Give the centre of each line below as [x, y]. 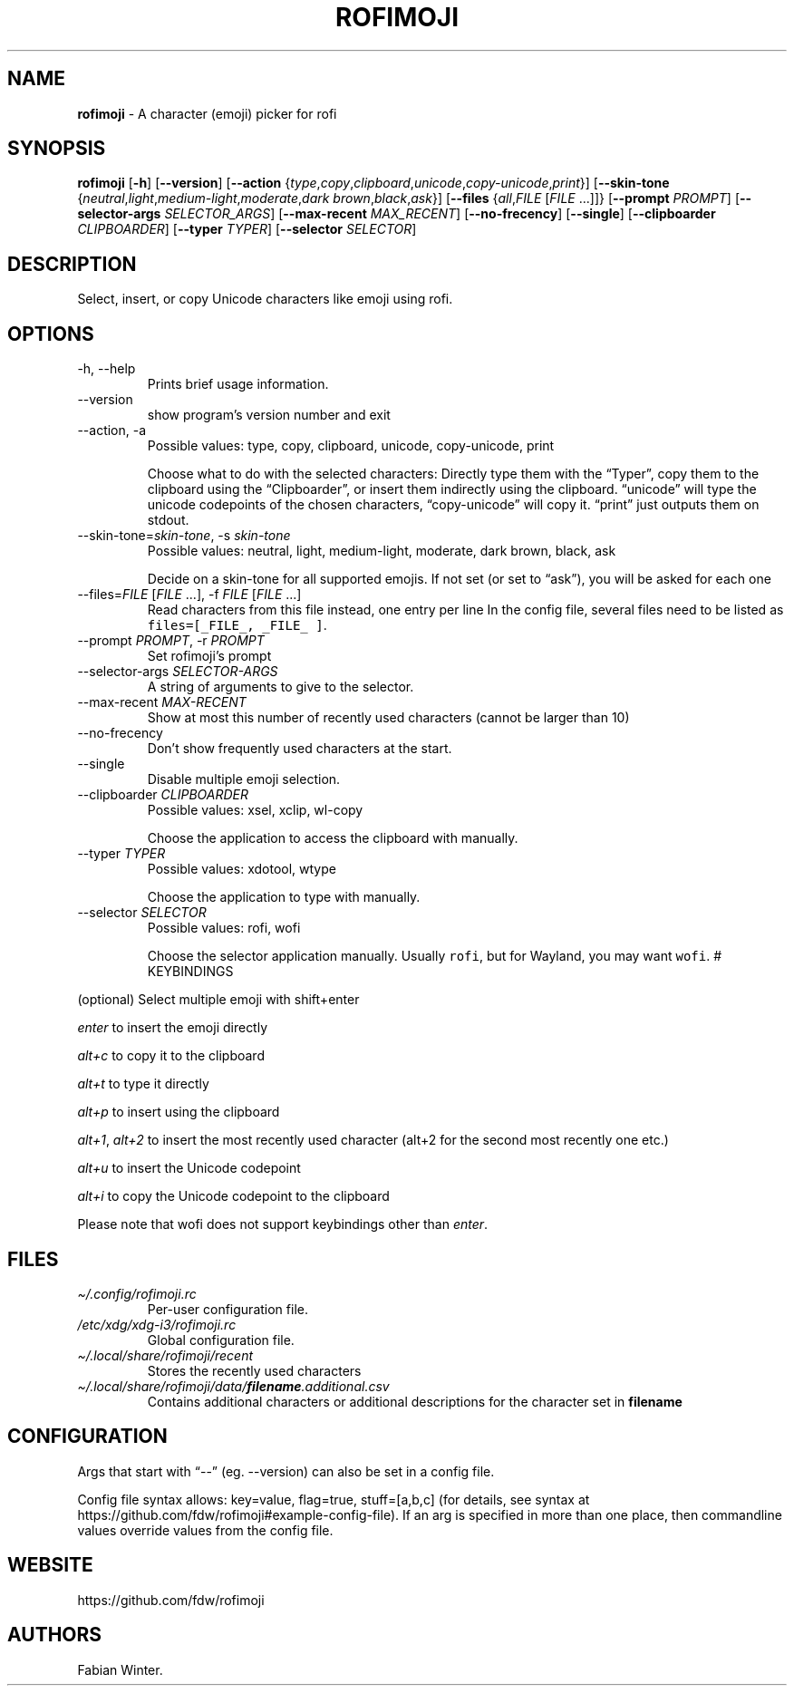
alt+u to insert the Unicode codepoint [189, 1168]
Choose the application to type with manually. [284, 897]
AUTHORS [55, 1635]
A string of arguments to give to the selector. [281, 687]
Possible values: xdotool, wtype [242, 869]
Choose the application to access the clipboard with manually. [333, 838]
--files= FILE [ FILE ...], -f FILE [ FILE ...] [189, 595]
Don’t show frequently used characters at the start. [300, 749]
